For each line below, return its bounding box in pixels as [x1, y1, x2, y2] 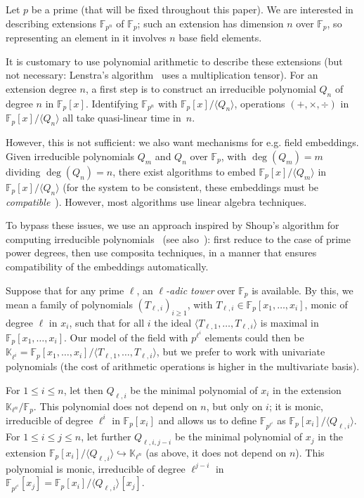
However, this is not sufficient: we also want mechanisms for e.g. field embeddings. [6, 135, 359, 150]
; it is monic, [268, 398, 323, 413]
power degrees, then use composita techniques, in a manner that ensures [6, 245, 317, 260]
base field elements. [178, 30, 262, 45]
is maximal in [260, 315, 319, 329]
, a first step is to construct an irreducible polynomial [85, 81, 316, 96]
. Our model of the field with [64, 329, 188, 344]
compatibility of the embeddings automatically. [6, 258, 209, 273]
